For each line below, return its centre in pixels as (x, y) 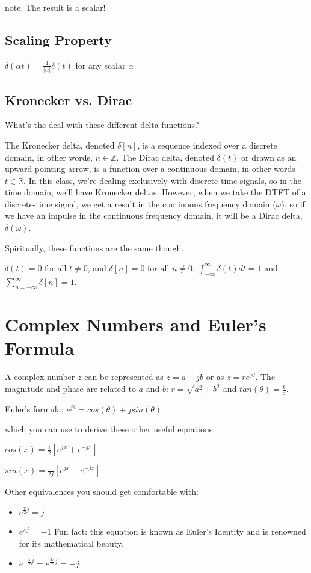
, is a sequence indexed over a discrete (207, 145)
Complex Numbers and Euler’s (136, 324)
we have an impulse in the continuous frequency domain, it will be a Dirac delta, (154, 216)
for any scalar (100, 65)
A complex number (40, 377)
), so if (293, 204)
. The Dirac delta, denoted (165, 157)
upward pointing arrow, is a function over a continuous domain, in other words (150, 169)
